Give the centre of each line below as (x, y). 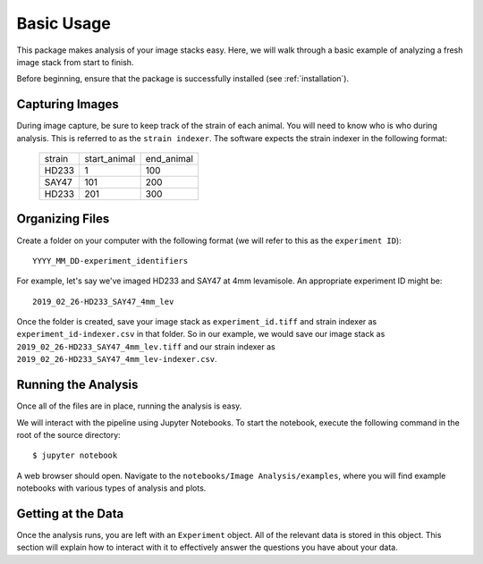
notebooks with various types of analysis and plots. (111, 488)
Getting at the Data (70, 513)
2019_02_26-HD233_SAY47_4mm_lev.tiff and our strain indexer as (146, 346)
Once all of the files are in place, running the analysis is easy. (129, 406)
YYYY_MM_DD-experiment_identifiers (110, 261)
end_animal (169, 159)
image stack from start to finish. (75, 62)
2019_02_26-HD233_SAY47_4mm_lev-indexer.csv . (117, 359)
